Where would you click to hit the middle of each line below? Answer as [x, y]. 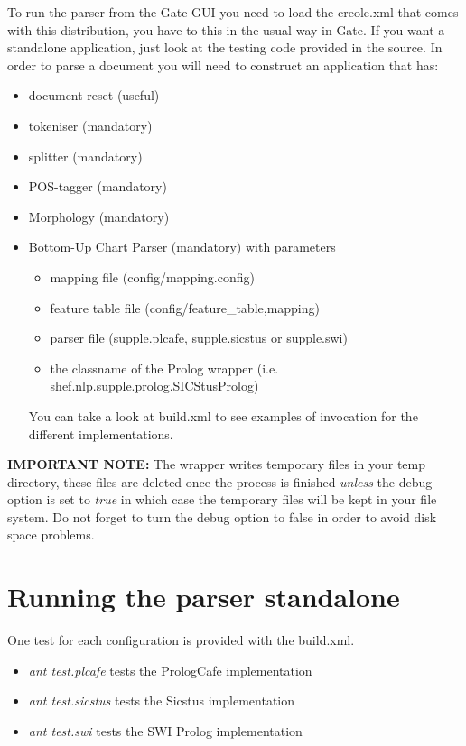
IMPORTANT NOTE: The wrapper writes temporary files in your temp [217, 464]
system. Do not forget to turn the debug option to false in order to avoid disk [222, 516]
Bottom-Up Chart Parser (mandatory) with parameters [182, 247]
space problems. [51, 534]
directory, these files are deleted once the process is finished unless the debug [220, 481]
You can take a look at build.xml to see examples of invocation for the [223, 415]
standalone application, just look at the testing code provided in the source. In [225, 47]
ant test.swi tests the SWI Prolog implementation [165, 730]
